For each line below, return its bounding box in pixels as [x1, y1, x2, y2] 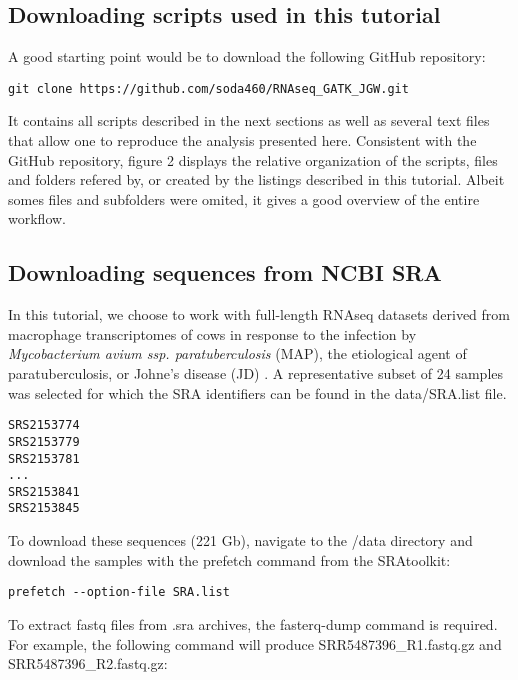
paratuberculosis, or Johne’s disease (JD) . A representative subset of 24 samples [8, 363, 504, 383]
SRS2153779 [8, 434, 80, 449]
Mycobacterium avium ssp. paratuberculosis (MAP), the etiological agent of [8, 343, 467, 364]
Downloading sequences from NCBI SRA [8, 257, 442, 288]
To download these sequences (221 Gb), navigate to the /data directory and [8, 530, 473, 551]
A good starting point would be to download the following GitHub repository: [8, 46, 486, 67]
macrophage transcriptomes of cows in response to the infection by [8, 323, 417, 344]
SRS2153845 [8, 501, 80, 516]
